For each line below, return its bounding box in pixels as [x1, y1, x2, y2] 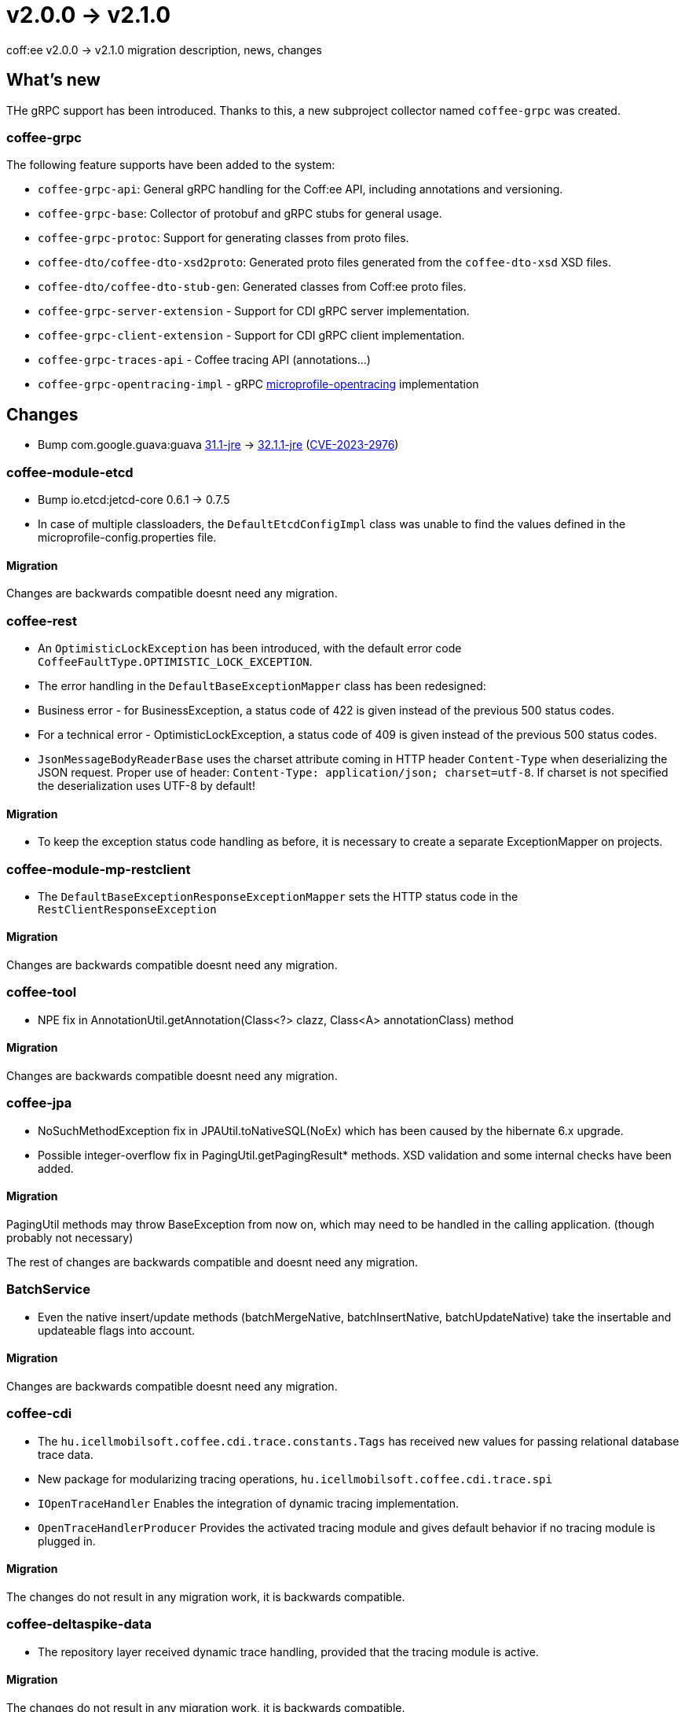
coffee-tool [6, 984, 77, 1001]
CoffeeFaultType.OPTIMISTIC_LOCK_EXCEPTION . [38, 654, 313, 668]
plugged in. [38, 1534, 96, 1548]
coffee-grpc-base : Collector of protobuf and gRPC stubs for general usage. [38, 207, 442, 221]
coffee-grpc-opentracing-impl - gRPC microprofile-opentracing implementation [38, 377, 479, 391]
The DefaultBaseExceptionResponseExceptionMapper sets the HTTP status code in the [38, 889, 518, 903]
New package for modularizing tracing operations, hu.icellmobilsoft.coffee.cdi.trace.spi [38, 1471, 552, 1486]
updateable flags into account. [38, 1323, 196, 1337]
